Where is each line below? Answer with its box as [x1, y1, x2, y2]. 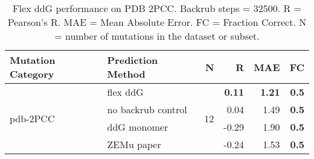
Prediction [107, 53, 158, 67]
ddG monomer [107, 120, 168, 134]
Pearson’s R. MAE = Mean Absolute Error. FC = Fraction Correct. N [7, 15, 307, 29]
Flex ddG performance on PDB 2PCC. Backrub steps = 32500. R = [13, 1, 301, 15]
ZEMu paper [107, 137, 161, 151]
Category [10, 67, 54, 81]
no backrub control [107, 102, 187, 116]
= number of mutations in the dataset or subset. [54, 29, 260, 43]
